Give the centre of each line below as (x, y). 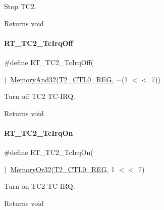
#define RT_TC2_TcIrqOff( (49, 62)
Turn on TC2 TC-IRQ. (40, 186)
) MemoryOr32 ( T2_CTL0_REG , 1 (60, 169)
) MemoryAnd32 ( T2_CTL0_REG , (59, 79)
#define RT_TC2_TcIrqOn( (49, 152)
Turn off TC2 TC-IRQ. (40, 96)
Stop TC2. (20, 6)
